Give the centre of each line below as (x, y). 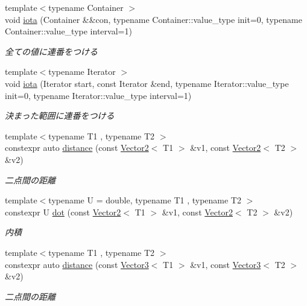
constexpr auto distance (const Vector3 (77, 264)
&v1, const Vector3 (226, 264)
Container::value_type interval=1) (68, 31)
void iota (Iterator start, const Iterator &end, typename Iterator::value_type (147, 83)
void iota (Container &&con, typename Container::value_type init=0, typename (153, 19)
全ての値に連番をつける (51, 51)
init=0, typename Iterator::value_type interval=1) (98, 95)
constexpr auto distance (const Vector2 (77, 148)
